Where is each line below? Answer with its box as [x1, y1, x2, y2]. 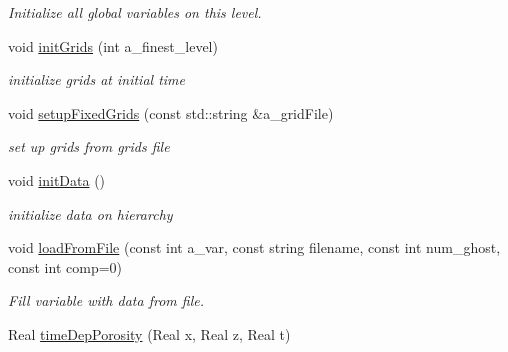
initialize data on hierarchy [8, 203, 173, 224]
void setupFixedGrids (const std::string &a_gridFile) [8, 102, 334, 123]
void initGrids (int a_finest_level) [8, 35, 218, 56]
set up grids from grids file [8, 136, 170, 157]
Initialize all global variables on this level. [8, 2, 262, 22]
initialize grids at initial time [8, 69, 185, 90]
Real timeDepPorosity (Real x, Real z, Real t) [8, 323, 291, 344]
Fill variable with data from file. [8, 290, 204, 311]
